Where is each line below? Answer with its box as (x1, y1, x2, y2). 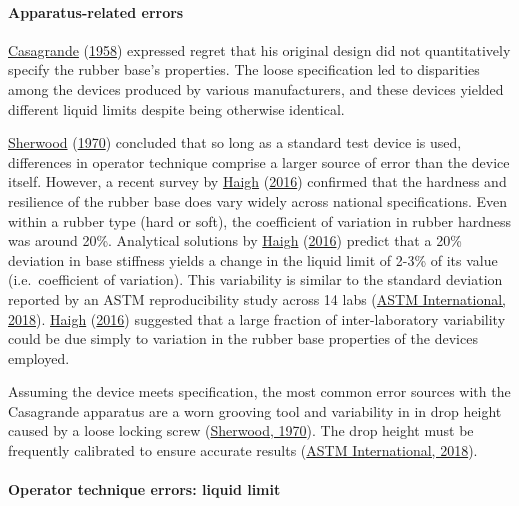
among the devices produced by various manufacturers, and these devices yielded (8, 78, 504, 99)
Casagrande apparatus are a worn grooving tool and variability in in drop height (8, 400, 502, 421)
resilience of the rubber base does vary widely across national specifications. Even (8, 190, 508, 211)
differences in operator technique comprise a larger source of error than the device (8, 151, 510, 172)
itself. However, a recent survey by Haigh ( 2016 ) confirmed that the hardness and (8, 171, 507, 192)
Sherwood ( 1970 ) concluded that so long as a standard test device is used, (8, 132, 462, 153)
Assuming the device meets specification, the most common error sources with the (8, 381, 511, 402)
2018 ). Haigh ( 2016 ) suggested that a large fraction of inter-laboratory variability (8, 308, 506, 329)
